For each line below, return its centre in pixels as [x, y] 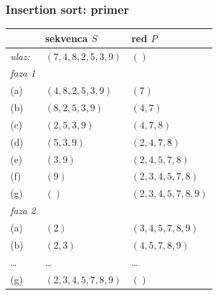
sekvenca [67, 38]
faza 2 [23, 210]
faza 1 [23, 73]
